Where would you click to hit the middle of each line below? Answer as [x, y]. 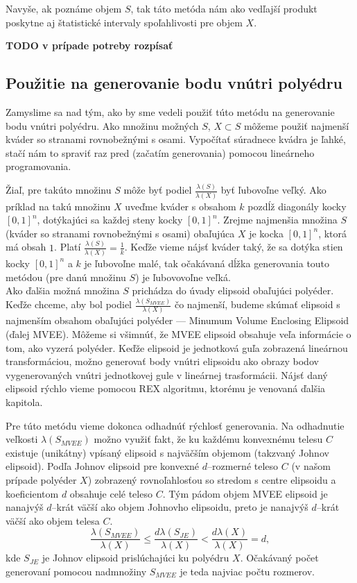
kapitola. [24, 402]
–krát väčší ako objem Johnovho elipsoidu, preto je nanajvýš [180, 507]
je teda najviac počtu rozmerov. [247, 571]
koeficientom [32, 493]
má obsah [26, 247]
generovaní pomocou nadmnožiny [76, 571]
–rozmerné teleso [243, 466]
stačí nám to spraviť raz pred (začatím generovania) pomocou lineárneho [160, 152]
